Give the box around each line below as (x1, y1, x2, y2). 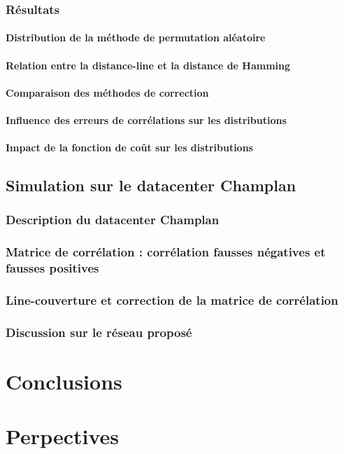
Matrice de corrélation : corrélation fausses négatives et (6, 243, 326, 261)
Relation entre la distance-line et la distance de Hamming (6, 57, 291, 72)
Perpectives (6, 422, 120, 450)
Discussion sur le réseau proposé (6, 323, 192, 340)
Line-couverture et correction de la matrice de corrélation (6, 291, 338, 309)
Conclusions (6, 367, 122, 396)
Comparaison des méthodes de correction (6, 85, 209, 99)
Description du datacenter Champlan (6, 211, 220, 228)
